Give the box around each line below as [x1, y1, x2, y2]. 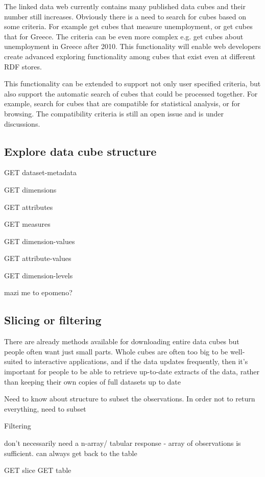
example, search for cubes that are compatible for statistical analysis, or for [4, 98, 240, 109]
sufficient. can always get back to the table [4, 447, 137, 458]
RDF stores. [4, 61, 42, 71]
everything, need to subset [4, 403, 86, 414]
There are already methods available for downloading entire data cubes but [4, 336, 239, 347]
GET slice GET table [4, 465, 71, 475]
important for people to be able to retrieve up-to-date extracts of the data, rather [4, 366, 260, 377]
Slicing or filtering [4, 312, 102, 328]
